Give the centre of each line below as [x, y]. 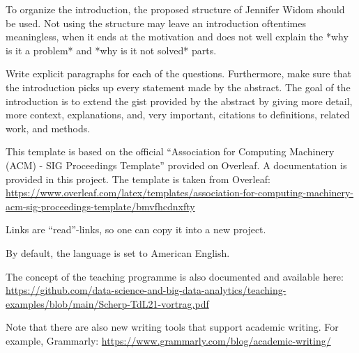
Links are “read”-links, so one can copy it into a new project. [136, 229]
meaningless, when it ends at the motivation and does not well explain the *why [177, 37]
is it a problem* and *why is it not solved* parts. [111, 50]
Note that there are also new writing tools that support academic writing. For [172, 327]
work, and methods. [48, 128]
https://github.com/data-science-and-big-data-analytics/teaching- [146, 290]
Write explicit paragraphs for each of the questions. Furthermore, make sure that [178, 73]
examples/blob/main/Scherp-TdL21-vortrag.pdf [107, 303]
